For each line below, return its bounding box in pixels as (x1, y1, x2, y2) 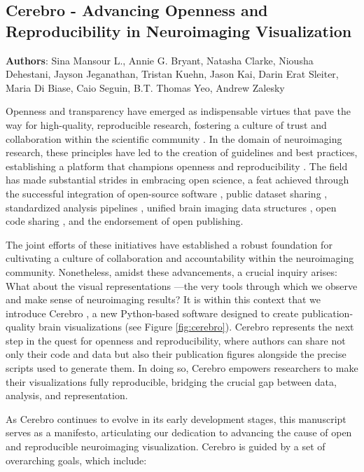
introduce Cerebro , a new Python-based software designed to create (6, 305, 299, 320)
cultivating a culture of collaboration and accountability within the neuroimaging (6, 251, 354, 265)
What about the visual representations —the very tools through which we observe (6, 278, 358, 293)
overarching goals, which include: (6, 452, 147, 467)
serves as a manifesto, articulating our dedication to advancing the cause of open (6, 425, 352, 440)
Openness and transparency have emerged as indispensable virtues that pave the (6, 104, 351, 118)
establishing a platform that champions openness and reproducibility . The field (6, 158, 348, 173)
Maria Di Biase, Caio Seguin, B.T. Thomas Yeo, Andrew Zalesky (6, 80, 285, 95)
